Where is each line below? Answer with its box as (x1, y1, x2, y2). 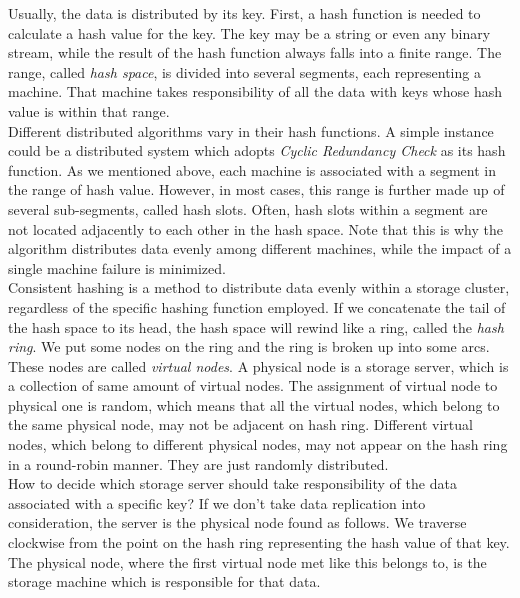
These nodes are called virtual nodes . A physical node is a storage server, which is (8, 355, 509, 376)
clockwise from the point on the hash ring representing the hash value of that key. (8, 532, 510, 553)
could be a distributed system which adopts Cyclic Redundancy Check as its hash (8, 140, 506, 161)
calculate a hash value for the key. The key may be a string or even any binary (8, 22, 491, 43)
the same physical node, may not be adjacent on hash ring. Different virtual (8, 414, 473, 435)
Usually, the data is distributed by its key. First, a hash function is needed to (8, 3, 481, 23)
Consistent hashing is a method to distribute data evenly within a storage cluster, (8, 277, 510, 298)
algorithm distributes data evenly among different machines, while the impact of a (8, 238, 512, 259)
